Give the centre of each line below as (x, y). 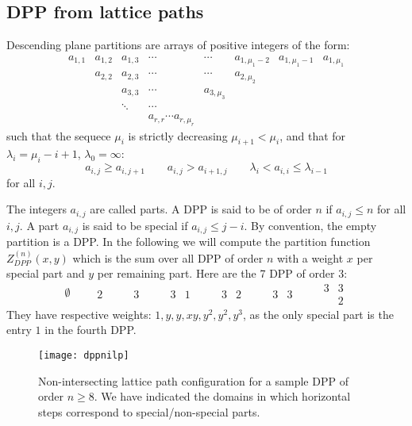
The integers (37, 209)
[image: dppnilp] (84, 355)
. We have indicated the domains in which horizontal (222, 396)
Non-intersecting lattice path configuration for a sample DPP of (193, 380)
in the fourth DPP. (90, 330)
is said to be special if (135, 225)
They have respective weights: (79, 314)
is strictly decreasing (178, 135)
